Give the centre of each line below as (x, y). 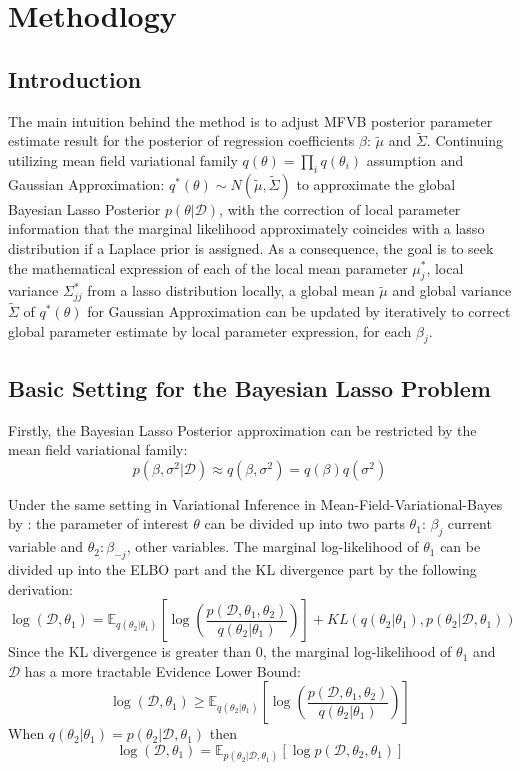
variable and (46, 546)
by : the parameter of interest (98, 523)
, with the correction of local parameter (340, 208)
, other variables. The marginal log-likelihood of (272, 546)
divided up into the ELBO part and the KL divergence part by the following (242, 569)
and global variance (452, 290)
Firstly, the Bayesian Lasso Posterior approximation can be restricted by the (242, 429)
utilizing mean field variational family (123, 159)
